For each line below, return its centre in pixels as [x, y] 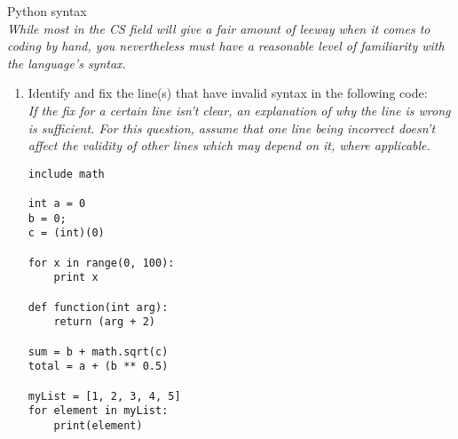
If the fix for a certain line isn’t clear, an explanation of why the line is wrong [239, 110]
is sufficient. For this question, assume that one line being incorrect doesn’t [232, 128]
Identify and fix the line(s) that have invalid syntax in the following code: [228, 93]
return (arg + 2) [104, 322]
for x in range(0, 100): [101, 263]
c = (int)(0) [66, 233]
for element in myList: [98, 411]
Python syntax [47, 11]
